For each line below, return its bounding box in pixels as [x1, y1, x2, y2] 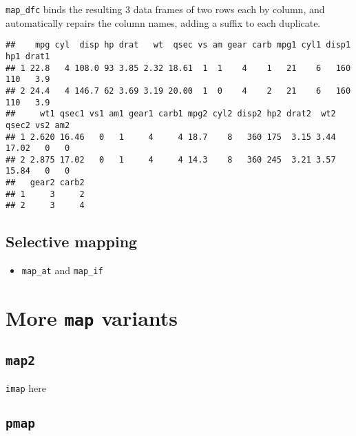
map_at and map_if [21, 263, 103, 278]
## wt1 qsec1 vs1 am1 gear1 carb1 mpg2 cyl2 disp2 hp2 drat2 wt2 [6, 109, 336, 119]
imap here [6, 381, 47, 395]
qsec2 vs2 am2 [6, 120, 70, 130]
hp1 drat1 [6, 51, 50, 61]
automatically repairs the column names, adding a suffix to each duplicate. [6, 15, 321, 30]
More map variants [6, 304, 178, 332]
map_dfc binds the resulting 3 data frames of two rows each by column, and [6, 2, 325, 16]
